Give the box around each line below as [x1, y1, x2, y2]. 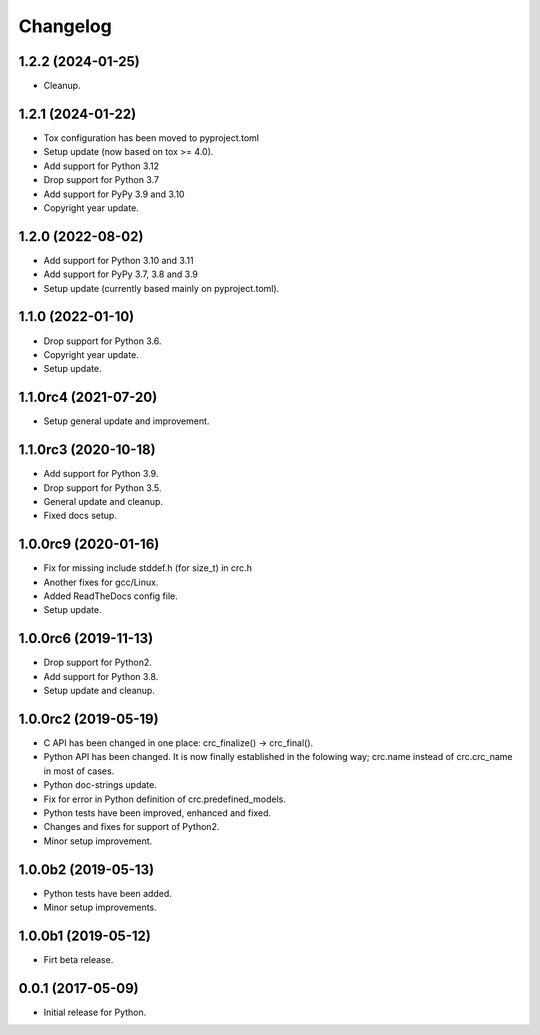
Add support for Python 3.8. [43, 670, 159, 682]
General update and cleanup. [43, 495, 164, 507]
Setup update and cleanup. [43, 685, 155, 697]
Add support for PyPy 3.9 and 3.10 [43, 188, 185, 200]
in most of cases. [43, 765, 115, 777]
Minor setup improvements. [43, 901, 157, 913]
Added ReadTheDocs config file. [43, 590, 179, 602]
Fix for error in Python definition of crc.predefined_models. [43, 793, 287, 805]
